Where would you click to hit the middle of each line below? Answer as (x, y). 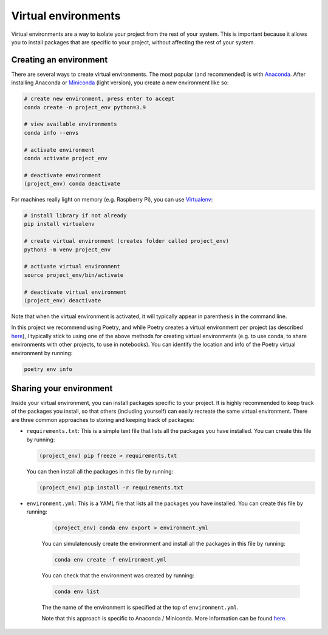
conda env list (77, 591)
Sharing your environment (62, 388)
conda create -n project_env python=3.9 (85, 107)
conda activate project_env (66, 158)
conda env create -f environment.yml (111, 559)
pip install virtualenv (60, 224)
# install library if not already (75, 216)
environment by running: (42, 353)
